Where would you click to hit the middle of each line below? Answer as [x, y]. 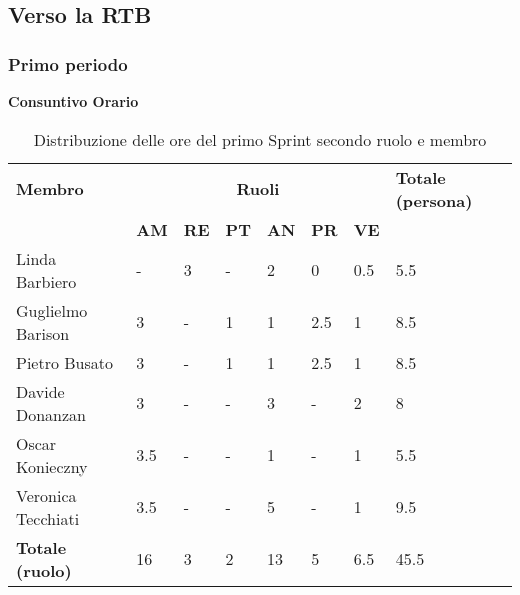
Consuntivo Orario [73, 101]
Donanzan [51, 414]
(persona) [434, 200]
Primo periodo [68, 63]
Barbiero [46, 281]
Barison [43, 333]
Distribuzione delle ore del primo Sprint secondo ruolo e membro [260, 139]
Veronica [46, 495]
